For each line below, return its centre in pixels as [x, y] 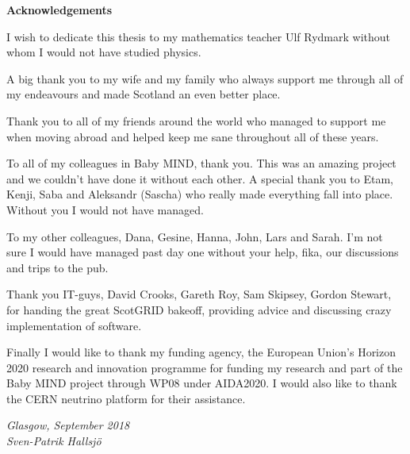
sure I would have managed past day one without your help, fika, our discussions [203, 252]
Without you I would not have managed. [105, 209]
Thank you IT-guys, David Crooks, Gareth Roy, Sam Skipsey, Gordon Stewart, [199, 294]
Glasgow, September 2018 [68, 425]
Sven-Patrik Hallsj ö [54, 441]
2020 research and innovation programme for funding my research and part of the [205, 367]
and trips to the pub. [57, 267]
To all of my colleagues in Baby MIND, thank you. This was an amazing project [201, 163]
